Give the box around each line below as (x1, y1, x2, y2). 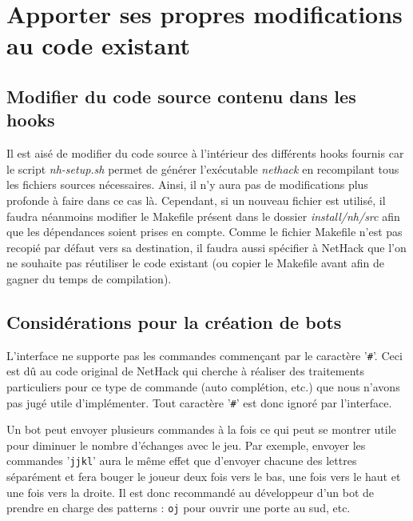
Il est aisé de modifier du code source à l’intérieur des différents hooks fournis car (6, 145, 404, 162)
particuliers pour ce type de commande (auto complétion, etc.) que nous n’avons (6, 378, 400, 395)
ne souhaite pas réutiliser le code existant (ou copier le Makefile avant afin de (6, 254, 384, 271)
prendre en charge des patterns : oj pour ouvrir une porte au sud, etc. (6, 499, 351, 516)
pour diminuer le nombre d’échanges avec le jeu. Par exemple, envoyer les (6, 436, 366, 453)
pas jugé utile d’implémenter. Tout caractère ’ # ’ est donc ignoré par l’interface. (6, 394, 392, 411)
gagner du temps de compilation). (6, 270, 172, 287)
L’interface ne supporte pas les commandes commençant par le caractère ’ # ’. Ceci (6, 347, 403, 363)
